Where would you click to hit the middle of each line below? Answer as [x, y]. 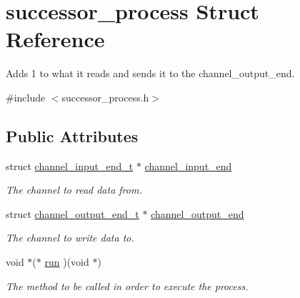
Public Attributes [72, 135]
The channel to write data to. [70, 238]
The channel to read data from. [74, 190]
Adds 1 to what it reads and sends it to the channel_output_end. [150, 73]
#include [26, 97]
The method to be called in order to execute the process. [127, 285]
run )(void [67, 262]
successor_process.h [105, 97]
